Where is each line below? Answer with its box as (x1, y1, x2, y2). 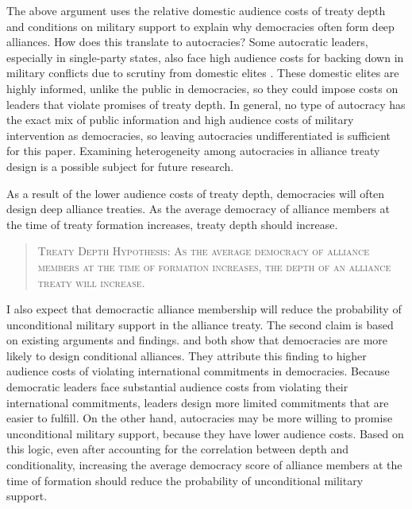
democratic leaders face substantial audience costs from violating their (6, 379, 348, 395)
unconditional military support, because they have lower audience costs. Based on (6, 425, 404, 441)
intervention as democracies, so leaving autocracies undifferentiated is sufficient (6, 126, 391, 143)
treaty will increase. (37, 274, 145, 290)
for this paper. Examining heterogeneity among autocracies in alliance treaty (6, 142, 380, 159)
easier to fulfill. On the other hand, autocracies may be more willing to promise (6, 410, 393, 426)
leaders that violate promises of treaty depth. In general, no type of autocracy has (6, 95, 406, 112)
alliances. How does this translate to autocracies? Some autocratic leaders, (6, 33, 368, 50)
